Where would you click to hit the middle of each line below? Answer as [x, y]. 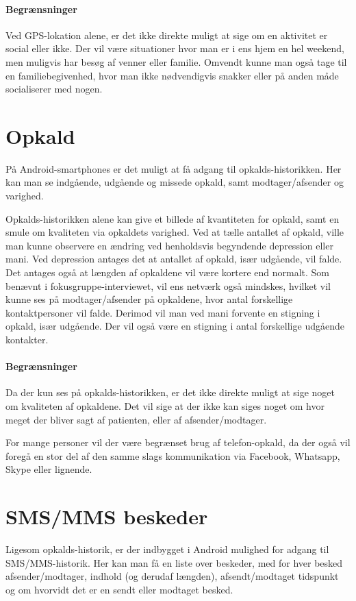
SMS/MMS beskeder [107, 516]
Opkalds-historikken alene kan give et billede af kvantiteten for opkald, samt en [173, 218]
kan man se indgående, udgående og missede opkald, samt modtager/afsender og [175, 182]
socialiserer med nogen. [54, 89]
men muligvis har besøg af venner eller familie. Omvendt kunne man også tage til [176, 61]
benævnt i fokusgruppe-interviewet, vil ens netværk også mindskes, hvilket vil [168, 285]
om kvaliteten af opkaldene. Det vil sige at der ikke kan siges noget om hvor [165, 406]
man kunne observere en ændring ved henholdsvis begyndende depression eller [169, 245]
